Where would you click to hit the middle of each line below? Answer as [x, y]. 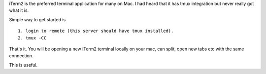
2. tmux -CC [32, 38]
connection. [21, 56]
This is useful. [23, 65]
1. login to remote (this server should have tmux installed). [96, 31]
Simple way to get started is [37, 19]
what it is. [19, 10]
